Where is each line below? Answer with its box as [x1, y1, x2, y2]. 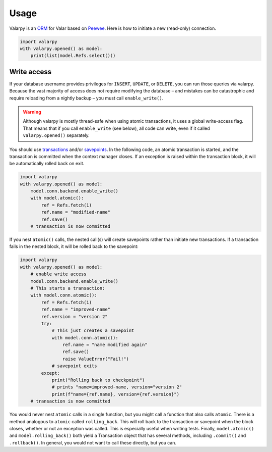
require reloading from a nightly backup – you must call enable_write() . [9, 95, 164, 101]
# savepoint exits [51, 363, 98, 369]
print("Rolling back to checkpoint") [51, 377, 145, 383]
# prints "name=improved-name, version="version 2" [51, 384, 182, 390]
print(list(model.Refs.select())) [30, 53, 116, 59]
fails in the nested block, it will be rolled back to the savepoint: [9, 243, 139, 249]
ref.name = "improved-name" [41, 307, 111, 313]
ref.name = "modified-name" [41, 210, 111, 215]
